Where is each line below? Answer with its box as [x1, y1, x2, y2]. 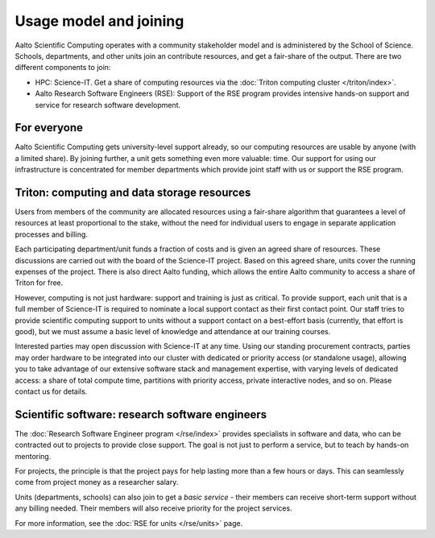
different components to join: [14, 63, 111, 72]
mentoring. [14, 451, 52, 461]
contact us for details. [14, 387, 88, 396]
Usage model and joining [14, 12, 184, 30]
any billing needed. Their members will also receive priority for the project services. [14, 503, 293, 513]
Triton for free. [14, 278, 64, 288]
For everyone [14, 121, 84, 134]
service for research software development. [35, 100, 181, 110]
